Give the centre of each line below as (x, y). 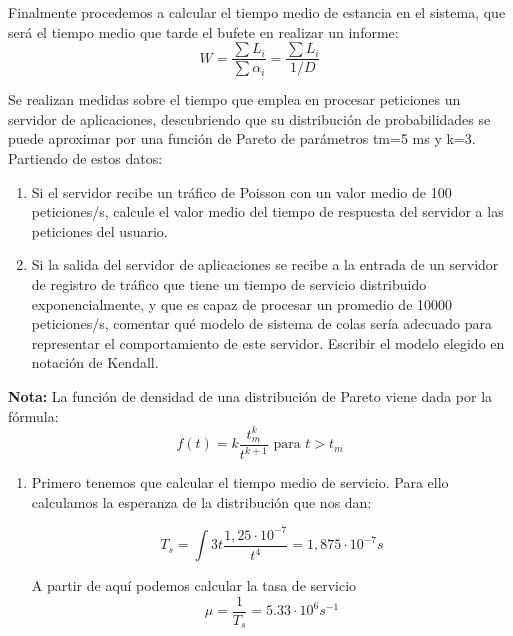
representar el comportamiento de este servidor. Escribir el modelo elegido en (268, 342)
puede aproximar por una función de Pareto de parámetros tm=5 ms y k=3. (242, 138)
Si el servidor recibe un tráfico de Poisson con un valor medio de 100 (241, 191)
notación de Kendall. (95, 362)
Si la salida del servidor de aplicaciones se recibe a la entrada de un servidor (265, 264)
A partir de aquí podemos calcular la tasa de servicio (194, 585)
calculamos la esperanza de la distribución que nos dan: (201, 501)
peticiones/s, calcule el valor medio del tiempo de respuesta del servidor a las (267, 211)
